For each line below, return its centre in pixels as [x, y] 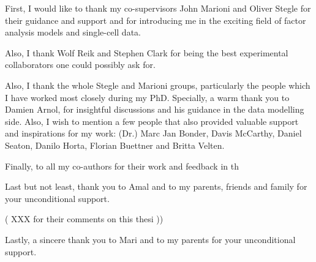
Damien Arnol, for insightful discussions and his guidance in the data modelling [155, 109]
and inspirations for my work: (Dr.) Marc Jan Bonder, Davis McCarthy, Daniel [153, 133]
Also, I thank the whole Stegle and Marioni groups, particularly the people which [158, 85]
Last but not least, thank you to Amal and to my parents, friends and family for [156, 186]
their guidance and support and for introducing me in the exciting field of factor [156, 20]
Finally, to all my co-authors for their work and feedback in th [122, 166]
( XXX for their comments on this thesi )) [84, 219]
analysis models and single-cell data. [73, 32]
